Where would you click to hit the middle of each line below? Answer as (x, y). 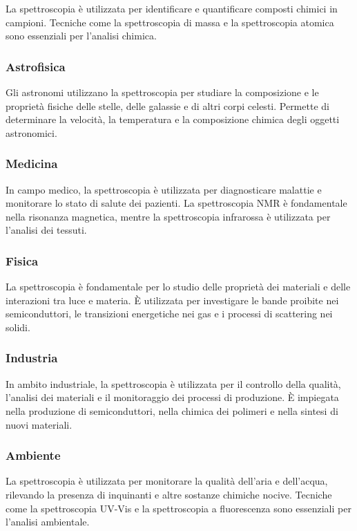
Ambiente (33, 455)
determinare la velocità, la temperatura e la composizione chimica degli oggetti (173, 119)
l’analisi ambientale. (48, 522)
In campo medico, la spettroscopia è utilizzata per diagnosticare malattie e (164, 189)
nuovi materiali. (39, 424)
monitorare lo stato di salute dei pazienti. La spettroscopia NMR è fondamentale (176, 203)
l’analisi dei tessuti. (46, 230)
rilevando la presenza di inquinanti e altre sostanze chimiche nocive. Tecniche (169, 494)
